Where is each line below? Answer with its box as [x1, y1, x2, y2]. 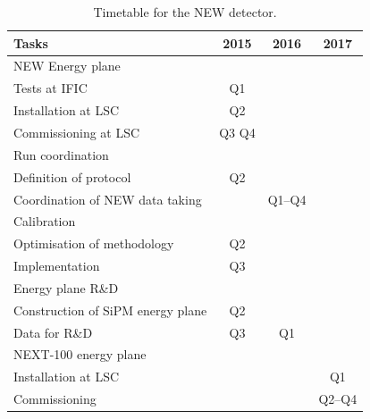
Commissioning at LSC [13, 122, 140, 141]
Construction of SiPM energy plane [13, 300, 207, 319]
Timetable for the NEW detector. [93, 3, 277, 21]
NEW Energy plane [13, 56, 121, 75]
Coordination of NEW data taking [13, 189, 202, 208]
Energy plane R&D [13, 278, 119, 297]
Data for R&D [13, 323, 93, 341]
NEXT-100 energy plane [13, 345, 147, 364]
